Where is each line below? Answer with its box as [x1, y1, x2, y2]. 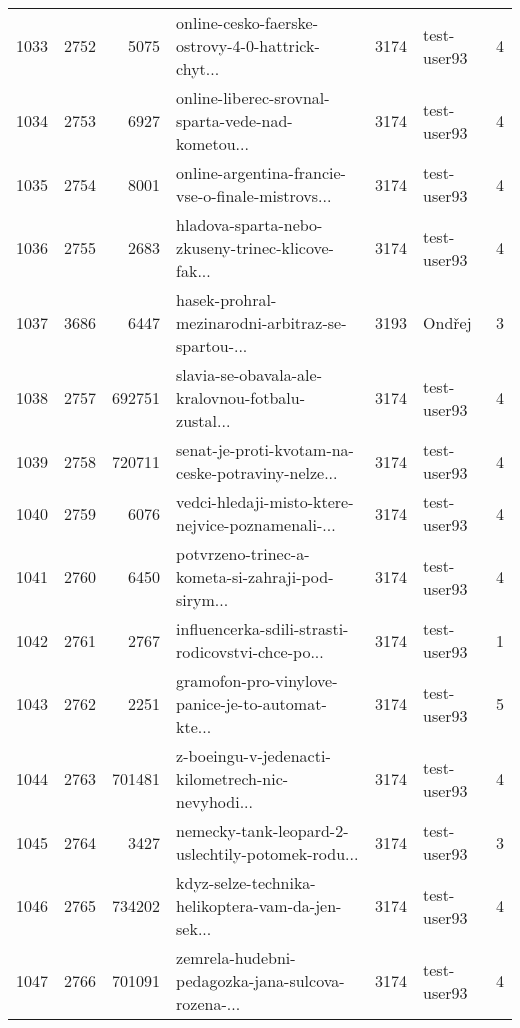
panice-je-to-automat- [176, 692, 327, 715]
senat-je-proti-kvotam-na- [176, 438, 354, 461]
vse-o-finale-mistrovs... [176, 184, 332, 207]
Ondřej [423, 311, 472, 334]
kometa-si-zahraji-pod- [176, 565, 334, 588]
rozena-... [176, 992, 241, 1015]
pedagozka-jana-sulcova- [176, 969, 345, 992]
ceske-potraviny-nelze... [176, 461, 338, 484]
